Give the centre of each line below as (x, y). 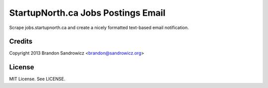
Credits (21, 42)
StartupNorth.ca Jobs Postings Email (87, 13)
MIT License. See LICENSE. (37, 79)
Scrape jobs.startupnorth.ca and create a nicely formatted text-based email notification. (99, 28)
